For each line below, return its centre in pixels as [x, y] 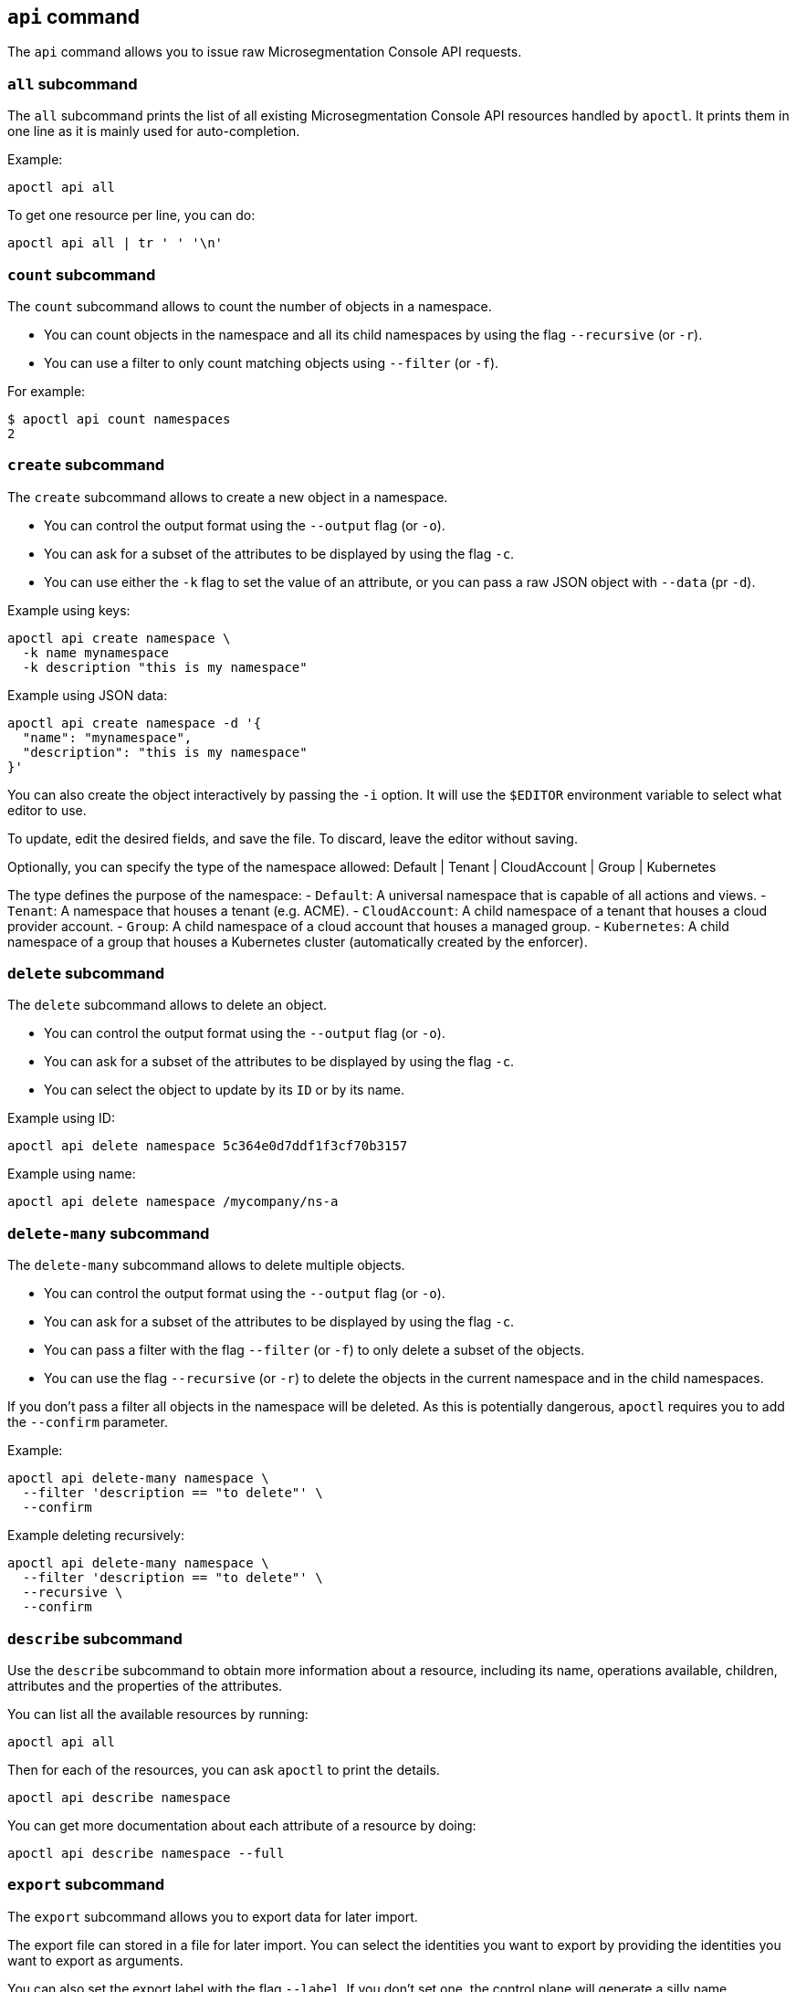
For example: [47, 391]
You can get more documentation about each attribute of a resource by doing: [242, 1825]
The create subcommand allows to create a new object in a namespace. [228, 497]
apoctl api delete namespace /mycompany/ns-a [173, 1202]
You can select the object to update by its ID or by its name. [224, 1090]
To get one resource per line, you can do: [131, 215]
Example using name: [72, 1174]
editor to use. [47, 810]
